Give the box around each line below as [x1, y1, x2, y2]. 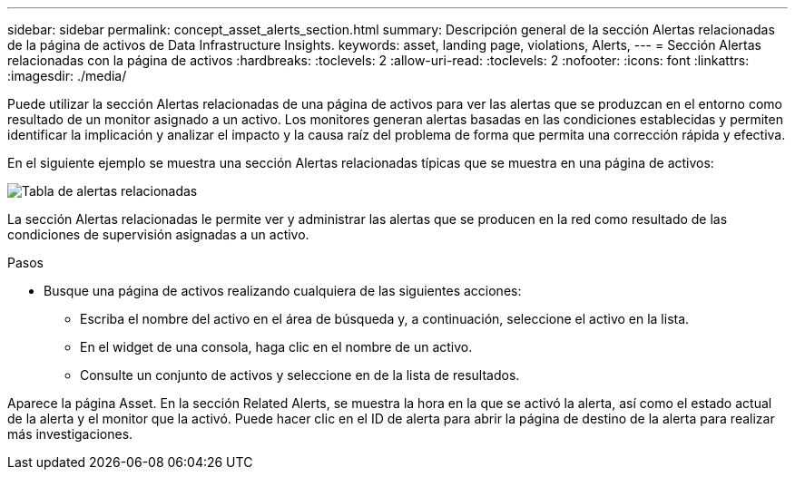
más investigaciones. [7, 426, 133, 442]
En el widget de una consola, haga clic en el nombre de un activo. [80, 339, 473, 355]
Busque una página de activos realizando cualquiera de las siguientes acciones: [44, 283, 522, 298]
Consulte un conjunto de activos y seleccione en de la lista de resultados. [80, 367, 520, 383]
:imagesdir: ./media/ [7, 68, 127, 83]
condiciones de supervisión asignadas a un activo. [7, 227, 309, 242]
